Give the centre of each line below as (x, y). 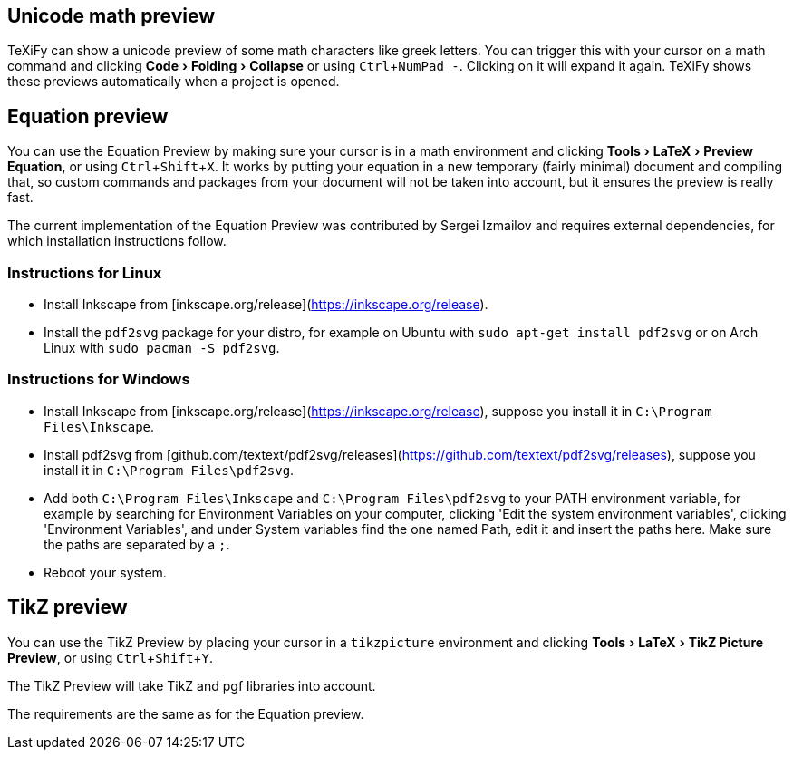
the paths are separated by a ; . (137, 544)
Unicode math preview (111, 16)
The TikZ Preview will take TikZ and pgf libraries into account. (192, 685)
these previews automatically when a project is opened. (174, 82)
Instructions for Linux (85, 272)
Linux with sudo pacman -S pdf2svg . (162, 348)
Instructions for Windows (99, 379)
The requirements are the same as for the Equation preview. (186, 713)
